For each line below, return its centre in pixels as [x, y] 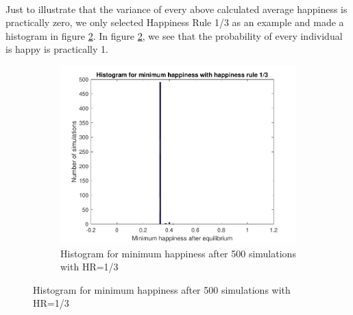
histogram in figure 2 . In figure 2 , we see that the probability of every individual [174, 35]
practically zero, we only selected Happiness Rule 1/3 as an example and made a [175, 22]
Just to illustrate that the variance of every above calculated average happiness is [176, 9]
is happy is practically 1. [57, 49]
